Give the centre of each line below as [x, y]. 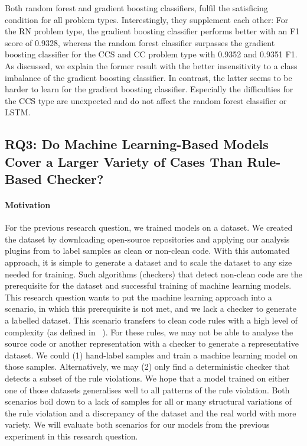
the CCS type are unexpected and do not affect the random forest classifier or [146, 100]
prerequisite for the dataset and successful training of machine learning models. [148, 285]
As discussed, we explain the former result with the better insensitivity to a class [151, 65]
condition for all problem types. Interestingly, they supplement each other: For [147, 19]
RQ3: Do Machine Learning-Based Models [137, 144]
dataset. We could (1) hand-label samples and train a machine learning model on [151, 355]
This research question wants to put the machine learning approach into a [138, 297]
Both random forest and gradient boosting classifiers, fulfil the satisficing [136, 8]
